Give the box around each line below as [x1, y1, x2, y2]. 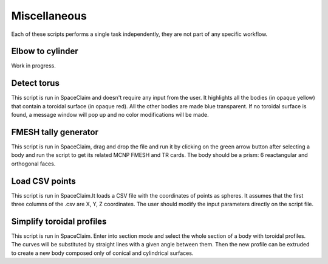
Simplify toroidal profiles [11, 216, 107, 226]
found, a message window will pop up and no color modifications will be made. [11, 111, 209, 119]
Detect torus [11, 78, 60, 88]
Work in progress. [11, 62, 56, 69]
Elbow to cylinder [11, 46, 78, 57]
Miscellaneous [11, 9, 87, 23]
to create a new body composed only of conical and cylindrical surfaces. [11, 249, 194, 257]
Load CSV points [11, 176, 76, 186]
